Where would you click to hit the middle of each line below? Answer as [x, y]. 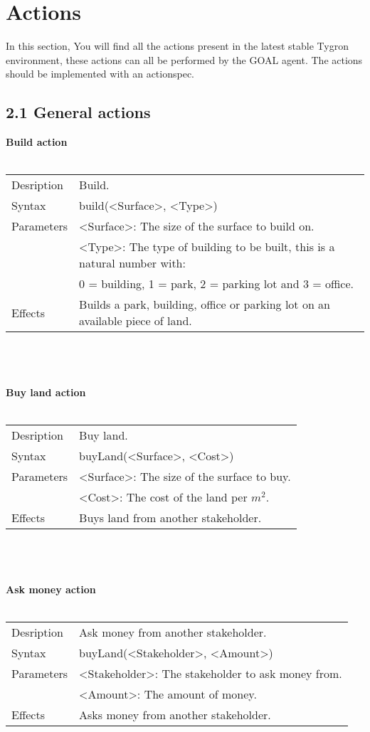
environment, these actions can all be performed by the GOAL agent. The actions [184, 59]
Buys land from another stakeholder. [170, 518]
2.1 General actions [78, 112]
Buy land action [46, 392]
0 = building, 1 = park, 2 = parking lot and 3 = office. [216, 284]
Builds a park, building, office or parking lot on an [205, 304]
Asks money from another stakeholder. [175, 715]
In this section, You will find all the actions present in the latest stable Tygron [177, 46]
